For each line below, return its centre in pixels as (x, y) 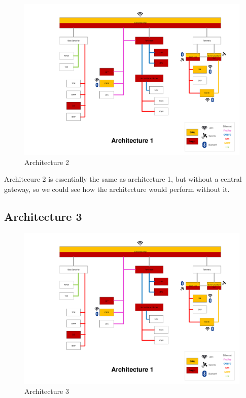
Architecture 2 (47, 162)
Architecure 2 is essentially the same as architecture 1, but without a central (123, 179)
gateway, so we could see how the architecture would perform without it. (117, 189)
